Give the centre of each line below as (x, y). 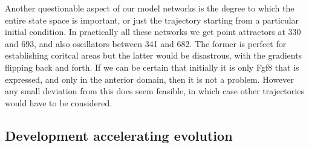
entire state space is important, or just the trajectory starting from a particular (152, 20)
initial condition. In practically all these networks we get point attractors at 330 (153, 32)
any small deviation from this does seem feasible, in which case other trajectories (154, 91)
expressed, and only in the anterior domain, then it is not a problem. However (149, 79)
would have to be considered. (59, 102)
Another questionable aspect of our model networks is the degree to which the (150, 8)
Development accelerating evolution (119, 135)
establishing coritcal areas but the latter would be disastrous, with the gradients (154, 55)
